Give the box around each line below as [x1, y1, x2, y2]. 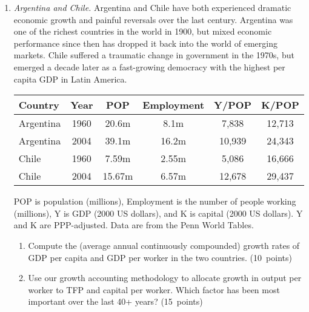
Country [18, 98, 59, 112]
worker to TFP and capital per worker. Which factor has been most [28, 283, 280, 296]
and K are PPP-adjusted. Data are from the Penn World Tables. [13, 219, 254, 231]
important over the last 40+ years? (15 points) [28, 295, 203, 308]
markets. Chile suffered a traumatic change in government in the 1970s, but [13, 49, 294, 61]
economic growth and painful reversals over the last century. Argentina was [13, 13, 293, 25]
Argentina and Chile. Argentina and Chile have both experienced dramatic [13, 1, 291, 13]
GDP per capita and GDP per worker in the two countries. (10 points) [28, 251, 292, 263]
